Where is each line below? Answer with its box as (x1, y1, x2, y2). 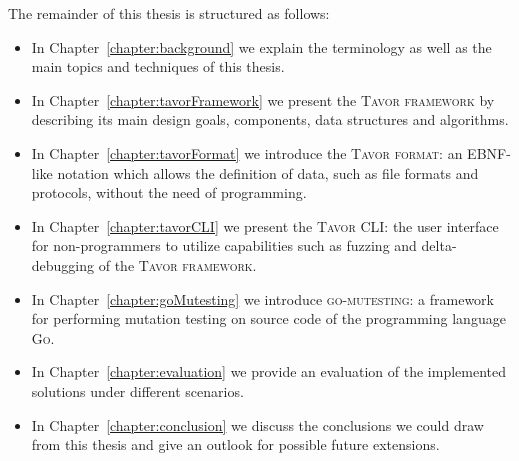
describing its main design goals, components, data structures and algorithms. (31, 109, 509, 130)
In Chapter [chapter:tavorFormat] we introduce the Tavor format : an (31, 142, 463, 163)
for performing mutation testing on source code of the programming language (31, 308, 506, 329)
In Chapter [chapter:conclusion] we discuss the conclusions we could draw (31, 414, 484, 435)
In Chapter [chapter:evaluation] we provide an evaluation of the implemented (31, 361, 506, 382)
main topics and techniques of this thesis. (31, 56, 285, 77)
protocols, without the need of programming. (31, 182, 307, 203)
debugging (31, 254, 95, 275)
